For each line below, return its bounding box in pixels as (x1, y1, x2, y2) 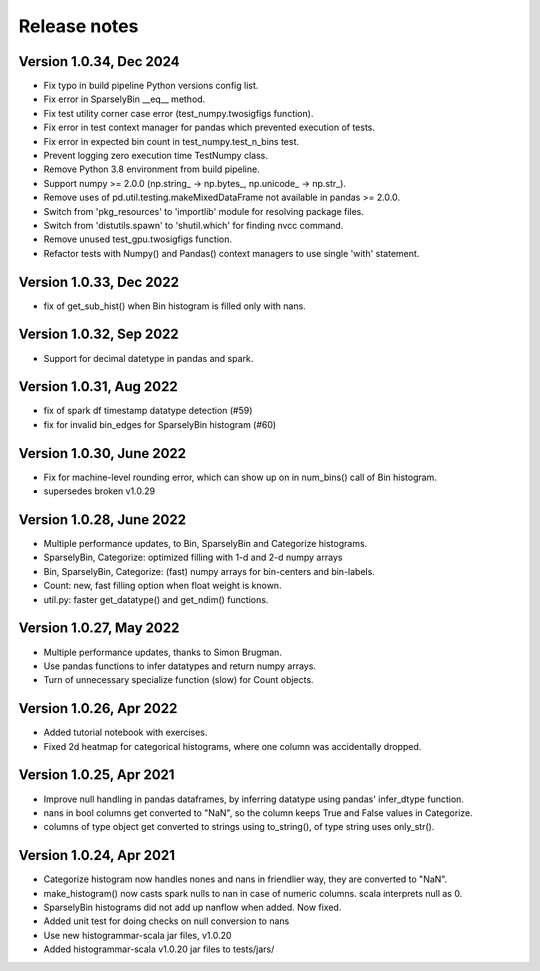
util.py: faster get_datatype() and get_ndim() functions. (43, 593, 269, 605)
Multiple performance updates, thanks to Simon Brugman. (43, 646, 282, 658)
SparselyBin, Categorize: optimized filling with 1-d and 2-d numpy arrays (43, 551, 343, 564)
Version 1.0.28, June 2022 (18, 511, 187, 528)
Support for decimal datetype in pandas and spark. (43, 352, 254, 364)
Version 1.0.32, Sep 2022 (18, 326, 179, 343)
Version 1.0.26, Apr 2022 (18, 700, 178, 717)
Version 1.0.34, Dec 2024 (18, 53, 180, 70)
